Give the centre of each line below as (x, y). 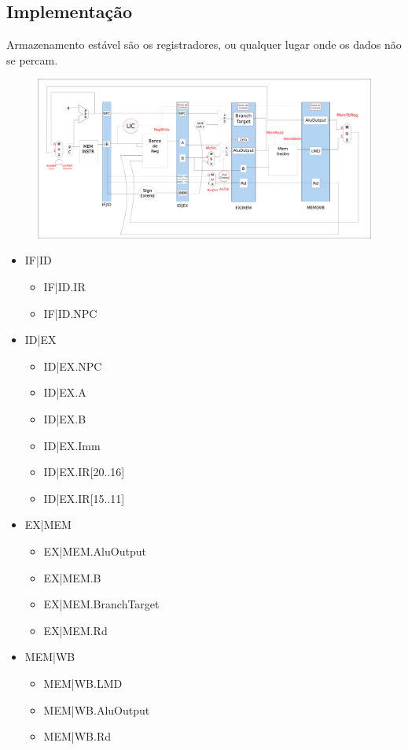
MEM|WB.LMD (83, 683)
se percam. (32, 59)
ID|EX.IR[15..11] (84, 498)
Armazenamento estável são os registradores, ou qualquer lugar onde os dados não (204, 44)
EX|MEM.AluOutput (95, 550)
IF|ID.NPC (70, 313)
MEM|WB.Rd (77, 736)
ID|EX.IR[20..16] (84, 472)
